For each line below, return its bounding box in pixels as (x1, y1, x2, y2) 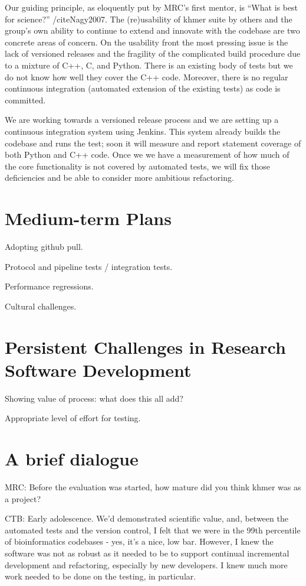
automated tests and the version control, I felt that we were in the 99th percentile (5, 523, 301, 536)
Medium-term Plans (5, 206, 172, 230)
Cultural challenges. (5, 299, 77, 312)
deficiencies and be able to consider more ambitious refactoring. (5, 171, 234, 184)
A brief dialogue (5, 447, 139, 471)
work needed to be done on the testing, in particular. (5, 570, 196, 582)
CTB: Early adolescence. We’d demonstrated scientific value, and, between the (5, 512, 288, 525)
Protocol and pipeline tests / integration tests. (5, 260, 173, 272)
